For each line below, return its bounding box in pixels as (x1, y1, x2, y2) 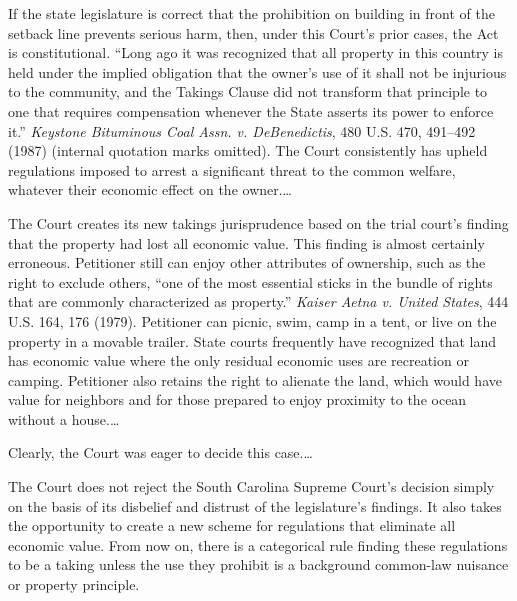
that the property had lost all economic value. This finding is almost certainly (8, 232, 485, 253)
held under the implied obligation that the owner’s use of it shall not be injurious (8, 61, 507, 82)
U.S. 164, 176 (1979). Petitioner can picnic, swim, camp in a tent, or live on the (8, 310, 497, 331)
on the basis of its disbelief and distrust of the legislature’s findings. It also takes (8, 495, 502, 516)
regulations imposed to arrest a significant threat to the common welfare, (8, 159, 456, 180)
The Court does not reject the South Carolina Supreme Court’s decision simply (8, 476, 495, 497)
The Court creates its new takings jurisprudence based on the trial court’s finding (8, 212, 509, 233)
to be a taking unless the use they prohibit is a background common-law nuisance (8, 554, 509, 575)
